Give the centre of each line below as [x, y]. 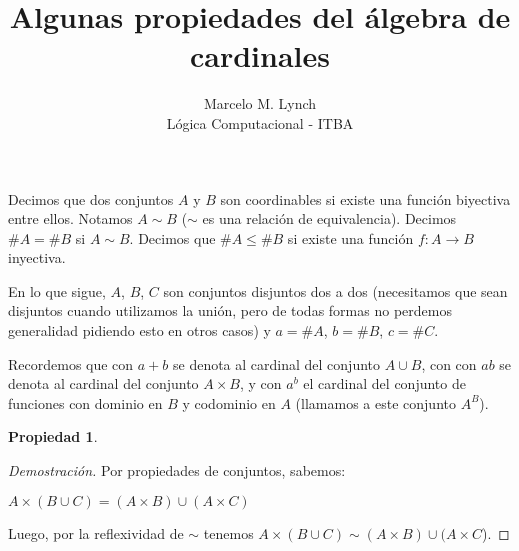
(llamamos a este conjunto [375, 402]
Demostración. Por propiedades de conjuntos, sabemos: [177, 470]
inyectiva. [37, 257]
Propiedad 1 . [53, 436]
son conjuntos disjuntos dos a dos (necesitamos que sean [335, 290]
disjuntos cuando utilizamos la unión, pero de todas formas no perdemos [230, 310]
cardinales [259, 55]
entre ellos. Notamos [70, 218]
